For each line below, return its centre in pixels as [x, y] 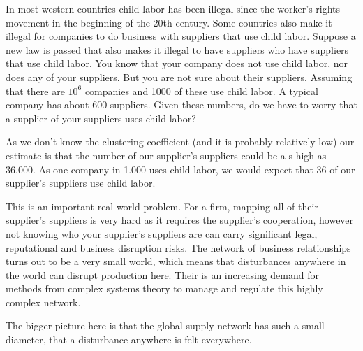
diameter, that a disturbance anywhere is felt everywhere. [129, 339]
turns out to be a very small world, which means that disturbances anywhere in [176, 261]
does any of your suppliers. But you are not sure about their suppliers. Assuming [179, 77]
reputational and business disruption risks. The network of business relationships [178, 247]
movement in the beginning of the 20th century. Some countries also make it [169, 22]
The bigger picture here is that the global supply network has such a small [165, 325]
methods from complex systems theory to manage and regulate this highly [164, 288]
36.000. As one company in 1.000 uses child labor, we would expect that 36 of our [180, 169]
